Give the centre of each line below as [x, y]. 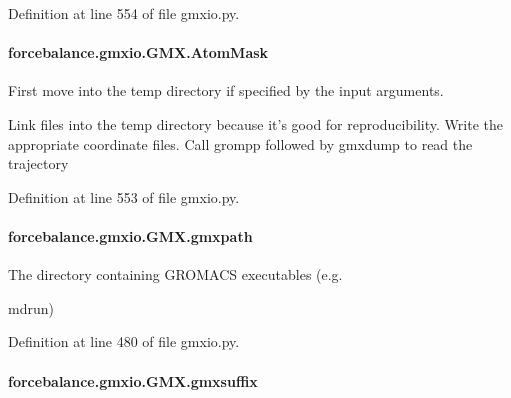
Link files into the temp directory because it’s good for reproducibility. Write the [255, 123]
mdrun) [31, 307]
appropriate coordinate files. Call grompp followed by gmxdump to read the [240, 143]
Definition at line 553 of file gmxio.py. [124, 196]
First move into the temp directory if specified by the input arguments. [226, 90]
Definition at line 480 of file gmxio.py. [124, 341]
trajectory [38, 163]
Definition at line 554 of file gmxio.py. [124, 13]
